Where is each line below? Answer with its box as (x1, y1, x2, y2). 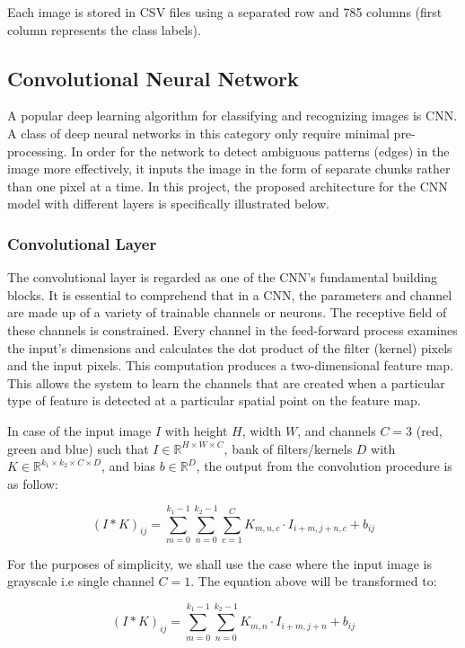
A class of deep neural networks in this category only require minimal (7, 123, 390, 142)
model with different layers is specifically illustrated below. (7, 194, 329, 213)
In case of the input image (7, 421, 152, 439)
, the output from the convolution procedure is (196, 457, 452, 475)
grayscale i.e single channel (7, 572, 154, 590)
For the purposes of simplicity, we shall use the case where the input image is (7, 554, 432, 573)
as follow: (7, 474, 58, 493)
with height (164, 421, 228, 439)
